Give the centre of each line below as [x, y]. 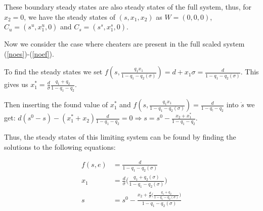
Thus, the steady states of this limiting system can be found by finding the [120, 137]
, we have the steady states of [70, 16]
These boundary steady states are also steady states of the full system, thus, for [128, 7]
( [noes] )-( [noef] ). [29, 53]
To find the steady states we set [53, 72]
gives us [16, 84]
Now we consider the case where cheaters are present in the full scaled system [124, 44]
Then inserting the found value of [56, 104]
